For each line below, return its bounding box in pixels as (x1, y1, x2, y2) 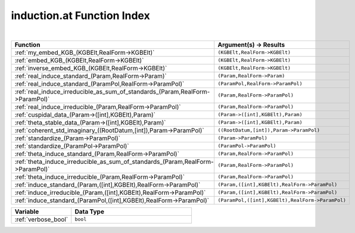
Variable (14, 207, 39, 216)
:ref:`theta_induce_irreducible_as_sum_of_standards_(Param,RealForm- (14, 157, 214, 166)
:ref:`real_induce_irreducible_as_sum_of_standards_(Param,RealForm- (14, 87, 210, 95)
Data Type (74, 207, 104, 216)
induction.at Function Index (11, 9, 150, 22)
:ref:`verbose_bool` (14, 215, 68, 223)
